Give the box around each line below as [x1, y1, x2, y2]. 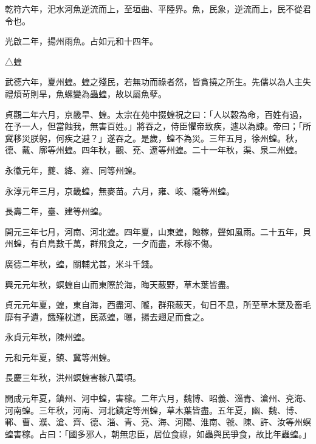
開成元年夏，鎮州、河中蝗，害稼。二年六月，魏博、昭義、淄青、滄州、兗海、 [5, 392, 311, 405]
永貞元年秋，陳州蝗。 [5, 330, 90, 343]
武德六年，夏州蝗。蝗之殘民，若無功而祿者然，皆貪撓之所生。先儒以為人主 [5, 75, 303, 88]
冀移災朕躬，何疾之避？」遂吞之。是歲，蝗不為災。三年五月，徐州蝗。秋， [5, 131, 303, 144]
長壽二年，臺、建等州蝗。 [5, 205, 107, 217]
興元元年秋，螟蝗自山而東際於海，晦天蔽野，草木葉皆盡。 [5, 278, 235, 290]
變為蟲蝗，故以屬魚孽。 [72, 87, 167, 100]
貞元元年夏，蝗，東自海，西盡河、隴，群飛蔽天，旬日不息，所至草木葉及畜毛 [5, 298, 311, 311]
